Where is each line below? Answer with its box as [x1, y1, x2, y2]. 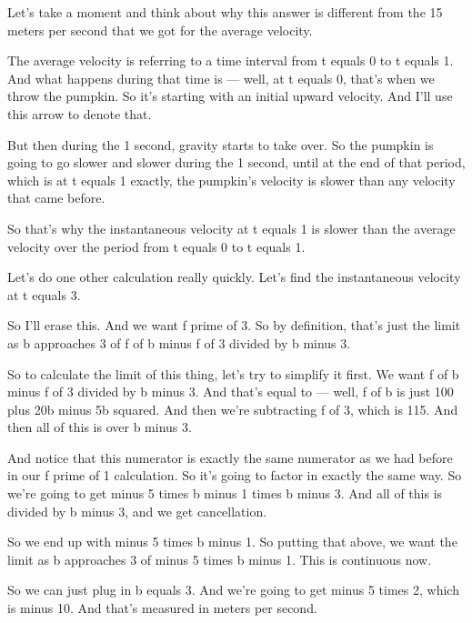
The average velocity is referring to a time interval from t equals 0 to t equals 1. [7, 51, 454, 70]
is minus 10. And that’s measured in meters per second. [7, 598, 317, 618]
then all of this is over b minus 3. [7, 417, 192, 437]
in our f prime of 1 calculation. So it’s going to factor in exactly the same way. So [7, 466, 462, 485]
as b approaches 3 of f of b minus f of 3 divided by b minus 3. [7, 333, 351, 352]
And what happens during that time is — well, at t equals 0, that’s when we [7, 68, 435, 87]
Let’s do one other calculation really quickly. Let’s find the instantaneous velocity [7, 267, 461, 286]
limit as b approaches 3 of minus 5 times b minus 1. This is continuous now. [7, 549, 432, 568]
